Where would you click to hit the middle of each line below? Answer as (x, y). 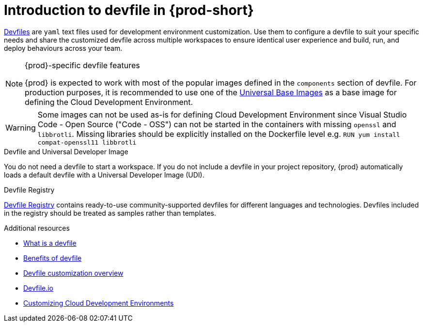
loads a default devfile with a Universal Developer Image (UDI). (104, 175)
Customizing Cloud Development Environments (99, 303)
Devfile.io (39, 288)
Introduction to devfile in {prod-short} (129, 10)
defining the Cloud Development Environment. (109, 102)
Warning (21, 128)
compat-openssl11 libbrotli (87, 142)
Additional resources (37, 228)
